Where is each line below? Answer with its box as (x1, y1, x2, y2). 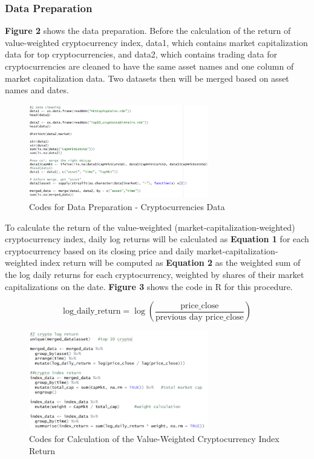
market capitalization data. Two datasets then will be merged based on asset (5, 71, 289, 84)
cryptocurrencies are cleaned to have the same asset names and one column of (5, 60, 294, 72)
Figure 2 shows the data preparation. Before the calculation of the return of (5, 24, 291, 37)
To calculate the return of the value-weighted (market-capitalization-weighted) (5, 220, 295, 233)
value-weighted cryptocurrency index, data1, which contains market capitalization (5, 36, 308, 48)
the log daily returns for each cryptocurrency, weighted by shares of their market (5, 268, 304, 280)
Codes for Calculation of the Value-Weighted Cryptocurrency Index (29, 432, 280, 444)
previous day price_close (155, 312, 244, 322)
